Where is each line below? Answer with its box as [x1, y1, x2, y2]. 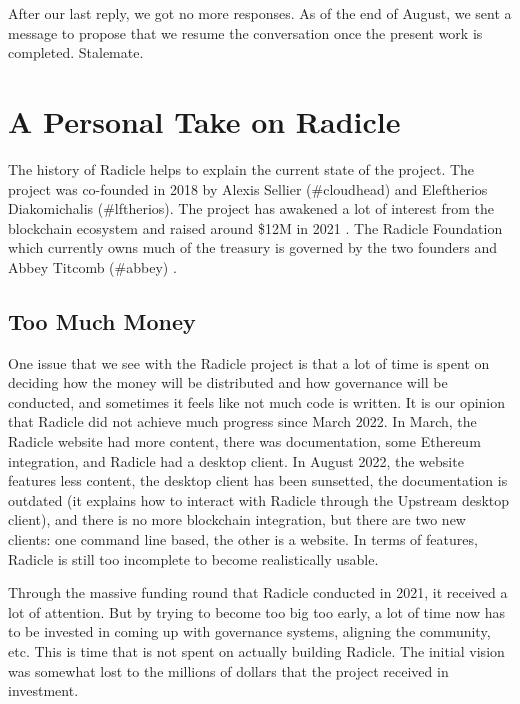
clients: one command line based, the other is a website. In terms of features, [8, 529, 478, 550]
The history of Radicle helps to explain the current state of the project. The [8, 158, 475, 179]
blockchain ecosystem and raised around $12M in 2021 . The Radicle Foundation [8, 217, 503, 238]
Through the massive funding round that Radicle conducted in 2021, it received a [8, 582, 508, 603]
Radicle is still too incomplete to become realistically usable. [8, 548, 379, 569]
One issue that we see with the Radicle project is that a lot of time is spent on [8, 352, 490, 373]
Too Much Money [8, 305, 196, 336]
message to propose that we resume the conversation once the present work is [8, 22, 483, 43]
